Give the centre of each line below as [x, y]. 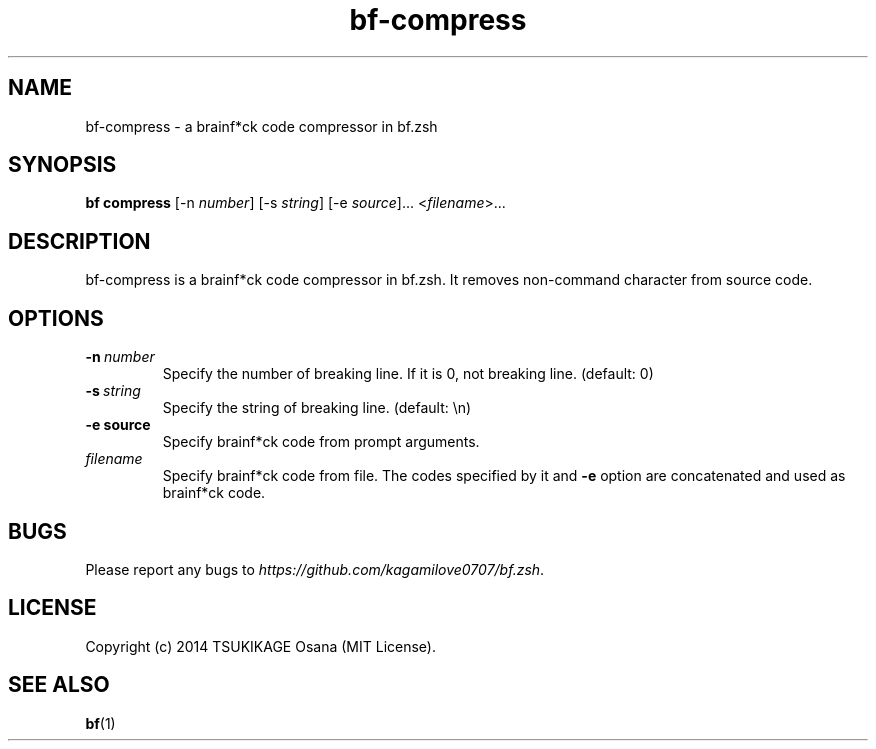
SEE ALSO [59, 685]
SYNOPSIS [62, 165]
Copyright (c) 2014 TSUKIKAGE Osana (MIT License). [261, 646]
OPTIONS [56, 318]
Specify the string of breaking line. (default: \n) [317, 408]
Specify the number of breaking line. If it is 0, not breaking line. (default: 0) [408, 374]
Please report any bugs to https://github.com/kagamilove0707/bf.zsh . [315, 569]
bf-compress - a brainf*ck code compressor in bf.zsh [261, 126]
